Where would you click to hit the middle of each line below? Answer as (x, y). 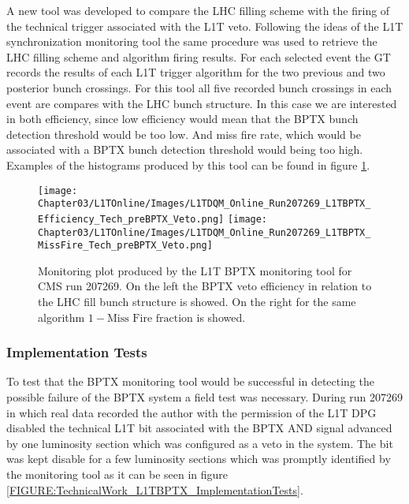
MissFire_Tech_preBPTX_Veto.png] (125, 246)
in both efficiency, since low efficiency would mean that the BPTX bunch (182, 119)
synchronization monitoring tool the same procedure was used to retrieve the (192, 41)
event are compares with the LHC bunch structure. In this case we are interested (202, 103)
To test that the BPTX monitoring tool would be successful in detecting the (191, 381)
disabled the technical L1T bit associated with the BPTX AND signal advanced (199, 428)
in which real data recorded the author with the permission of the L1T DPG (191, 412)
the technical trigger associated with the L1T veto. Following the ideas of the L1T (205, 26)
